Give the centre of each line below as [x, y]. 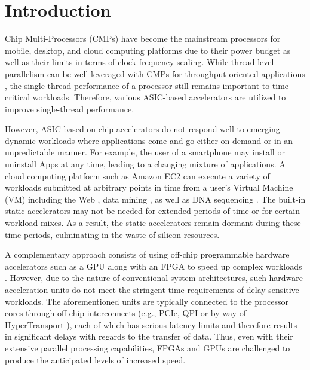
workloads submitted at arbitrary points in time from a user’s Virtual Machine [149, 187]
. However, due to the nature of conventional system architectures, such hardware [154, 278]
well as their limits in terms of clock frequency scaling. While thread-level [139, 62]
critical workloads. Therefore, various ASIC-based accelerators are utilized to [145, 97]
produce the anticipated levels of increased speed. [95, 360]
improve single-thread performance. [70, 108]
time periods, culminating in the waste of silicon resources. [112, 234]
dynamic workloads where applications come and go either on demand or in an [149, 140]
